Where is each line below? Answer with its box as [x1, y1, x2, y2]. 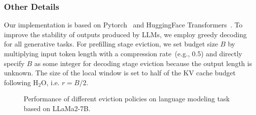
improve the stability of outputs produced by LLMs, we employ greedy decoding [4, 29, 247, 39]
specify [4, 58, 25, 68]
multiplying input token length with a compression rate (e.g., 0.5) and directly [4, 48, 242, 58]
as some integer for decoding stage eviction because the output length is [34, 58, 252, 68]
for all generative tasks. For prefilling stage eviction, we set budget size [4, 39, 218, 49]
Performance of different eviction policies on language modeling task [24, 93, 230, 104]
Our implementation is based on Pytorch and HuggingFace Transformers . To [4, 20, 243, 30]
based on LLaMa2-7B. [24, 103, 91, 113]
